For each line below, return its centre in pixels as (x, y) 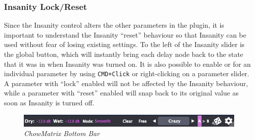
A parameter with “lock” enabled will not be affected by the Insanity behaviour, (126, 83)
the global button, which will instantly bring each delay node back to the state (124, 54)
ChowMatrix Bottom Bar (62, 133)
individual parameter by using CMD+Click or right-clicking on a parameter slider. (127, 73)
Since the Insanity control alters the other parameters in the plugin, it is (114, 25)
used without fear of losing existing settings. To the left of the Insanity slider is (124, 44)
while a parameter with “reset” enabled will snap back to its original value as (121, 93)
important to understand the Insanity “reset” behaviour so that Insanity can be (125, 34)
